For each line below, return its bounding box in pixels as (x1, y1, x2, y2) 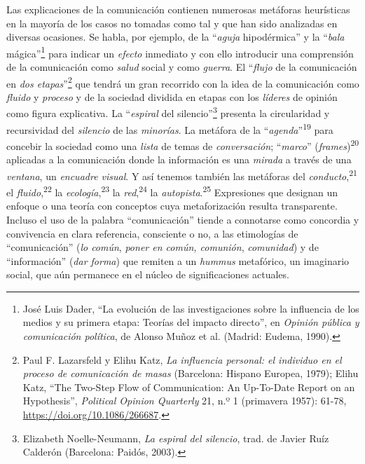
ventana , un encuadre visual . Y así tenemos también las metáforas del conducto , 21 (6, 166, 357, 183)
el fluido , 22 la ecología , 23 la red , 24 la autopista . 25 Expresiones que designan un (6, 183, 338, 199)
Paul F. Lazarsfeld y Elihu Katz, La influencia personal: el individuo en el (22, 352, 342, 367)
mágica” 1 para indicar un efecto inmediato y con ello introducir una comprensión (6, 43, 354, 60)
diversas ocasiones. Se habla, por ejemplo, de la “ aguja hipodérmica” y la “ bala (6, 29, 345, 44)
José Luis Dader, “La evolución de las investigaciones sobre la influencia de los (22, 301, 359, 315)
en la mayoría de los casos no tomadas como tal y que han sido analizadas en (6, 15, 338, 30)
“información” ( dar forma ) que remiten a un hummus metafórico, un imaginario (6, 253, 350, 268)
